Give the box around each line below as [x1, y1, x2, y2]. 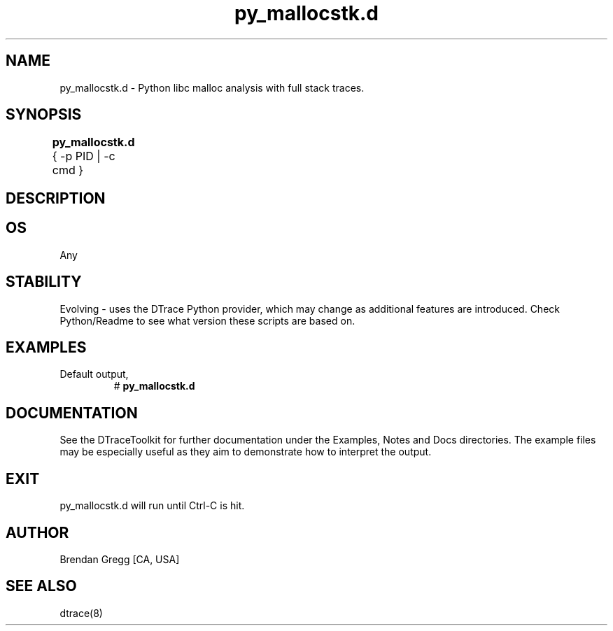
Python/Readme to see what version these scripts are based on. [59, 314, 355, 327]
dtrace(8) [59, 607, 103, 619]
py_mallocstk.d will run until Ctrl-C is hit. [59, 499, 245, 512]
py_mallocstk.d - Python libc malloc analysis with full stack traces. [59, 81, 365, 94]
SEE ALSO [6, 577, 77, 595]
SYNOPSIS [6, 106, 82, 124]
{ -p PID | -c [52, 149, 115, 164]
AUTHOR [6, 523, 69, 541]
